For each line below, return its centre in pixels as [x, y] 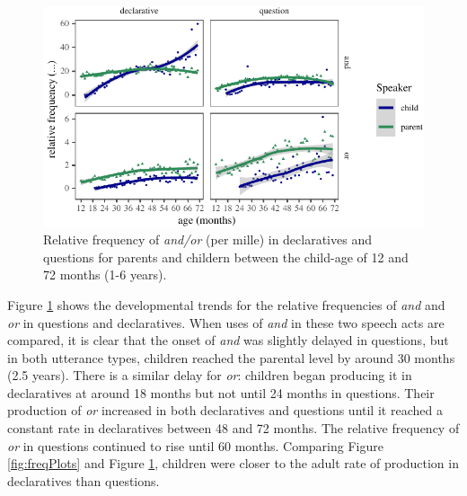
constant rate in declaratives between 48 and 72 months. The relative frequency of [233, 428]
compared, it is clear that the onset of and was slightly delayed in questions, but [228, 340]
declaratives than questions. [84, 480]
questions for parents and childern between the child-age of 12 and [226, 257]
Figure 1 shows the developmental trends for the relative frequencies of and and [226, 304]
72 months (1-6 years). [105, 275]
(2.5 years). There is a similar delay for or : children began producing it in [210, 375]
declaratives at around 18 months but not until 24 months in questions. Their [221, 392]
